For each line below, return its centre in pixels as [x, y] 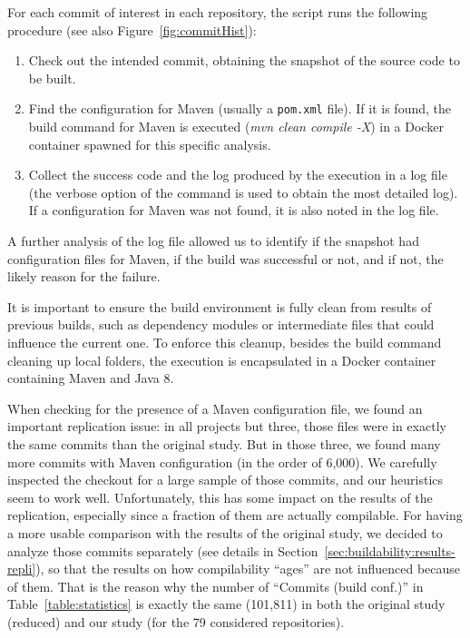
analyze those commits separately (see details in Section [163, 550]
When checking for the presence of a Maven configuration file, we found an [215, 408]
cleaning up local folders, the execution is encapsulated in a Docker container [222, 360]
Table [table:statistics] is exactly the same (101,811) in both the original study [226, 604]
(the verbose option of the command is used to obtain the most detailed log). [243, 192]
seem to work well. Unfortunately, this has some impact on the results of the [220, 497]
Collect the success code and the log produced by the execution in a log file [238, 175]
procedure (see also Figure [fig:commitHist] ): [132, 29]
